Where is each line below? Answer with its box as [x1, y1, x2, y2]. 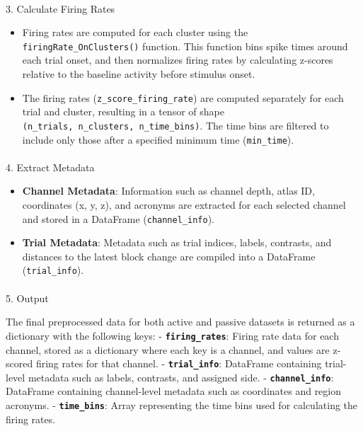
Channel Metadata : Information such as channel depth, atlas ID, [22, 183, 315, 198]
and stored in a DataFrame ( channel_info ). [22, 211, 214, 226]
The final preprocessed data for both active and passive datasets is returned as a [6, 314, 355, 329]
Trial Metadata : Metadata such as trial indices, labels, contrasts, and [22, 235, 332, 250]
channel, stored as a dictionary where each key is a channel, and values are [6, 342, 330, 357]
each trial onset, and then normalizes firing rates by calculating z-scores [22, 52, 333, 67]
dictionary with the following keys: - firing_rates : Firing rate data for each [6, 328, 339, 343]
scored [6, 356, 33, 371]
